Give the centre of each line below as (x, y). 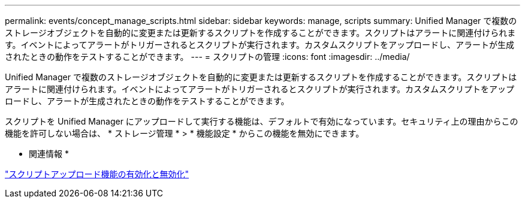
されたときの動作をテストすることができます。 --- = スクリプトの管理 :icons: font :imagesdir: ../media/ (207, 57)
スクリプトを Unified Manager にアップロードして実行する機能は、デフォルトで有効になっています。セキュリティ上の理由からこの (262, 121)
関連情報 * (49, 154)
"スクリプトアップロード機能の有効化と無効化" (97, 174)
